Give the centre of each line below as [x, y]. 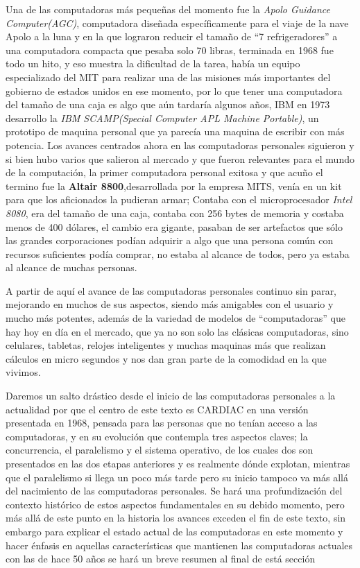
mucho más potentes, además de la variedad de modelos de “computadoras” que [176, 318]
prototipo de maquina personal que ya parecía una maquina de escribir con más [175, 131]
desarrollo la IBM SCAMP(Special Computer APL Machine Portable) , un [162, 118]
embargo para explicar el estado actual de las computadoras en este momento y [174, 531]
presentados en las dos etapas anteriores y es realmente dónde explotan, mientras [178, 463]
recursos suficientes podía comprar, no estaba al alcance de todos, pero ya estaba [178, 253]
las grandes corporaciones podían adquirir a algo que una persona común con [170, 240]
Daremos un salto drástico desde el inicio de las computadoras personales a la [171, 396]
